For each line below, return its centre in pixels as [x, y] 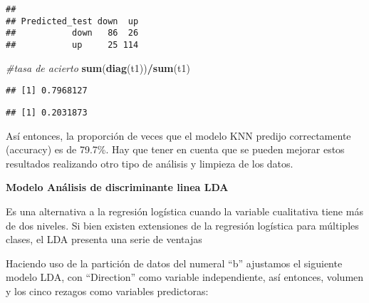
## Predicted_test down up [72, 21]
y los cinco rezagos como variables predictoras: [107, 291]
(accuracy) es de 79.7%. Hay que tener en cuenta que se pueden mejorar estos [175, 149]
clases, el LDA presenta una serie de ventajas [104, 239]
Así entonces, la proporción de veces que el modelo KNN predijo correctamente [178, 135]
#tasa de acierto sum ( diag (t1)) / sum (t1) [98, 67]
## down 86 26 [72, 33]
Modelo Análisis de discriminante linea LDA [117, 187]
